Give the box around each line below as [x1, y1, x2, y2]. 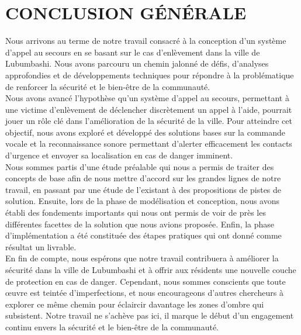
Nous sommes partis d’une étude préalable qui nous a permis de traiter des [5, 160, 274, 172]
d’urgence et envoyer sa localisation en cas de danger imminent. [5, 149, 233, 161]
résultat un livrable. [5, 240, 77, 253]
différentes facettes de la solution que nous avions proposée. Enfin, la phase [5, 217, 275, 230]
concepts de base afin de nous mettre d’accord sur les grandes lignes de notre [5, 172, 281, 184]
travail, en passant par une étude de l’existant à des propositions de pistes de [5, 183, 282, 195]
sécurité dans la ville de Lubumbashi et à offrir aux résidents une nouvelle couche [5, 264, 296, 275]
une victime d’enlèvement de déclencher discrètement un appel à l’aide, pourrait [5, 103, 292, 115]
